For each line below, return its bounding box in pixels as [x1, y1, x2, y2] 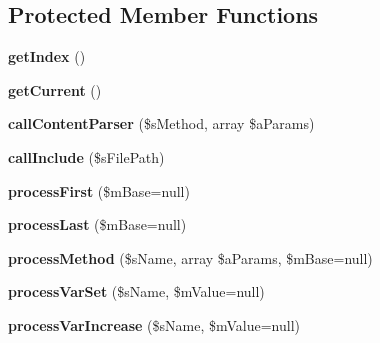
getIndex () [8, 46, 86, 67]
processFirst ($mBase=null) [8, 180, 190, 201]
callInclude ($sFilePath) [8, 146, 165, 167]
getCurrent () [8, 79, 102, 100]
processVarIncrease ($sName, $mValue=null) [8, 314, 300, 335]
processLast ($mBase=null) [8, 214, 187, 235]
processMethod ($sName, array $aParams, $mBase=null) [8, 247, 373, 268]
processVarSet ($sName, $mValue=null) [8, 281, 265, 302]
